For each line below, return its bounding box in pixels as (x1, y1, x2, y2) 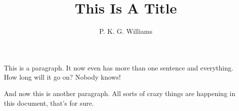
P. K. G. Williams (99, 26, 153, 36)
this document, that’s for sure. (4, 97, 94, 108)
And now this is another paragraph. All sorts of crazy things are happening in (4, 88, 236, 98)
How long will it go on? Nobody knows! (4, 72, 121, 82)
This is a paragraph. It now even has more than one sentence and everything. (4, 62, 234, 72)
